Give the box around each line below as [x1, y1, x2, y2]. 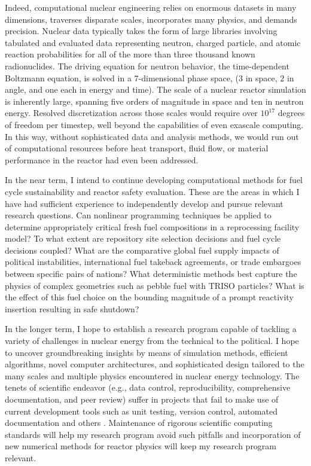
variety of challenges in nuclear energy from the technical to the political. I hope [5, 334, 299, 347]
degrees [278, 106, 305, 119]
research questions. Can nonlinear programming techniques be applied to [5, 209, 272, 221]
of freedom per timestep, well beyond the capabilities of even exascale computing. [5, 118, 304, 130]
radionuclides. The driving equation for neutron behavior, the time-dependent [5, 59, 289, 72]
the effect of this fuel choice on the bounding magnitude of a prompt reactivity [5, 291, 294, 303]
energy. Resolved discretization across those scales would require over [5, 106, 258, 119]
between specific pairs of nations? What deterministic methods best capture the [5, 267, 297, 280]
